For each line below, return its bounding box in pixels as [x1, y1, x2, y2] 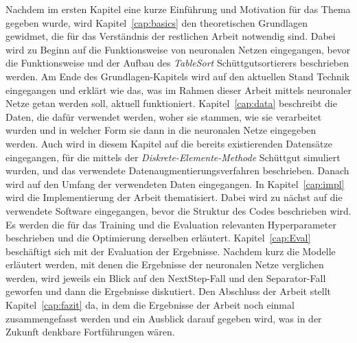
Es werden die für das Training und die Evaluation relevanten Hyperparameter [5, 217, 336, 231]
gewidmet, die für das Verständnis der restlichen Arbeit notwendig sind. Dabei [5, 29, 336, 43]
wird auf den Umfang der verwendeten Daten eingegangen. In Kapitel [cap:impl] [5, 176, 345, 191]
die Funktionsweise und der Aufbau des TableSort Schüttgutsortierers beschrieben [5, 56, 349, 70]
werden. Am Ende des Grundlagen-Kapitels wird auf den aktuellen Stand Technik [5, 69, 350, 83]
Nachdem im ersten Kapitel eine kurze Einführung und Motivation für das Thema [5, 2, 351, 16]
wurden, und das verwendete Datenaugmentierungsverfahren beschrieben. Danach [5, 163, 349, 178]
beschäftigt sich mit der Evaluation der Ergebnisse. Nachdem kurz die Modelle [5, 244, 336, 258]
